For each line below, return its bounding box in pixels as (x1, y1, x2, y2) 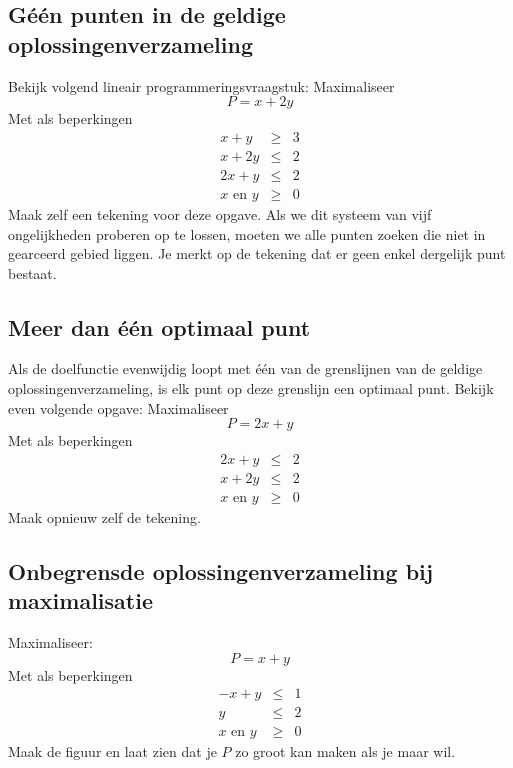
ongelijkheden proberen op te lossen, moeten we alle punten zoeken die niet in (8, 223, 486, 244)
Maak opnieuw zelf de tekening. (8, 506, 201, 527)
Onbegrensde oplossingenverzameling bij (8, 555, 434, 586)
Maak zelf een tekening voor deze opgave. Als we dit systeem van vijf (8, 203, 432, 224)
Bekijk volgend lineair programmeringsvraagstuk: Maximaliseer (8, 75, 395, 96)
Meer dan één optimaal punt (8, 311, 311, 342)
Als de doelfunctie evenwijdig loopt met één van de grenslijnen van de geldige (8, 358, 483, 379)
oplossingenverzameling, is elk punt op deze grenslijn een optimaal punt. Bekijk (8, 378, 494, 399)
